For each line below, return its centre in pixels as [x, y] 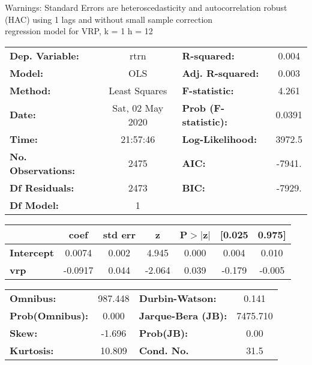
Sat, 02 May [138, 107]
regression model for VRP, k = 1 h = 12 [79, 31]
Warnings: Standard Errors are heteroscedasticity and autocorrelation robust [146, 7]
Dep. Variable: [44, 55]
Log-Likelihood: [220, 139]
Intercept [32, 252]
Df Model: [34, 205]
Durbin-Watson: [178, 298]
